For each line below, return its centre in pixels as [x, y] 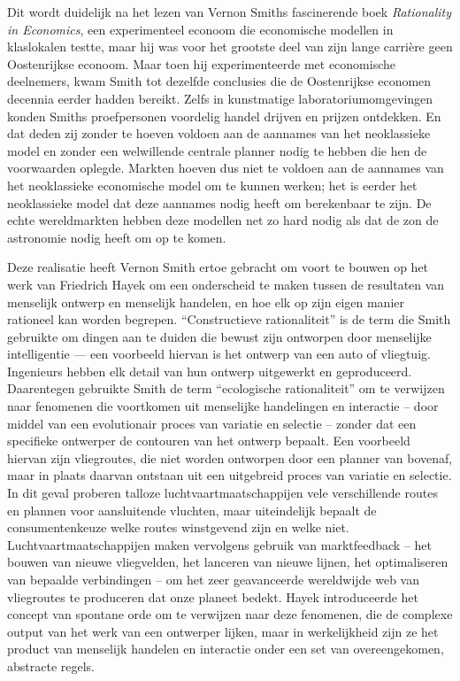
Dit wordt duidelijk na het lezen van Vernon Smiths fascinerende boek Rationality [229, 12]
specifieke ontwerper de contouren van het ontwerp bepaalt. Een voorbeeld [209, 441]
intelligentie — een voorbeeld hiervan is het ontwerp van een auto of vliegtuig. [219, 354]
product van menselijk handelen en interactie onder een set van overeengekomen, [226, 649]
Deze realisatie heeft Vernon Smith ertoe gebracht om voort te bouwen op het [218, 267]
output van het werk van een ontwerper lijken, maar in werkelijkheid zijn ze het [223, 631]
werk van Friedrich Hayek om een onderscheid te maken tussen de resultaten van [226, 284]
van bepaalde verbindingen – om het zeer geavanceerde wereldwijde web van [214, 579]
